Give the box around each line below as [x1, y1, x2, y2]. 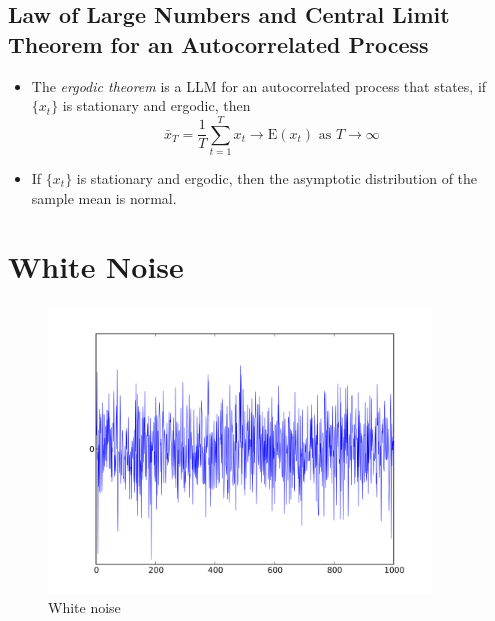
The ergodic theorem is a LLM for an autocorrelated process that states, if [31, 75, 487, 96]
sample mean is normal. [31, 187, 177, 208]
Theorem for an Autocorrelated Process [8, 28, 429, 59]
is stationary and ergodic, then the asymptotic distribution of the [76, 167, 478, 188]
